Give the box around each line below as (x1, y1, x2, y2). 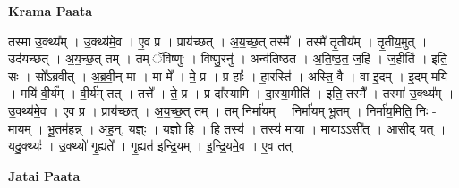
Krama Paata (8, 2, 92, 20)
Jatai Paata (8, 166, 81, 184)
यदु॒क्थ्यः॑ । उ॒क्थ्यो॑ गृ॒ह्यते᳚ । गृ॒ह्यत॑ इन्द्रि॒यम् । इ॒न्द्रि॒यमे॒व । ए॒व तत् (8, 136, 293, 155)
